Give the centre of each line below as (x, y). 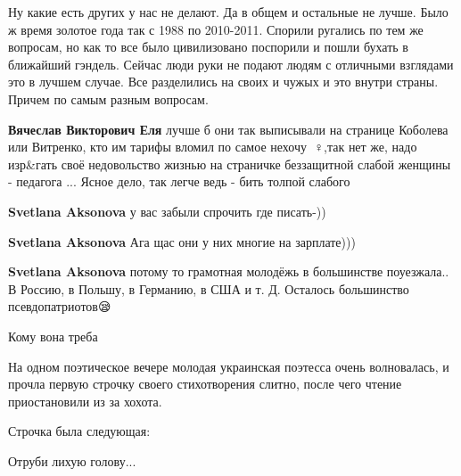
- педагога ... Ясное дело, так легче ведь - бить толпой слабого (179, 181)
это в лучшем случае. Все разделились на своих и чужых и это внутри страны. (223, 82)
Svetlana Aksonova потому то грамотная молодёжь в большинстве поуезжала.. (229, 271)
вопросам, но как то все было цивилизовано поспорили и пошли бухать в (208, 47)
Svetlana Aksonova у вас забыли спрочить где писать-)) (167, 211)
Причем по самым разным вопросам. (108, 98)
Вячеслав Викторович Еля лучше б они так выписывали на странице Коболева (228, 129)
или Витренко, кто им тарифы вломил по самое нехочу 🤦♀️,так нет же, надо (213, 147)
